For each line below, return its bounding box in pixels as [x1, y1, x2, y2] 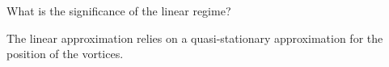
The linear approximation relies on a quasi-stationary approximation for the [6, 29, 383, 46]
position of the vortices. [6, 45, 124, 62]
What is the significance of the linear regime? [6, 2, 231, 19]
